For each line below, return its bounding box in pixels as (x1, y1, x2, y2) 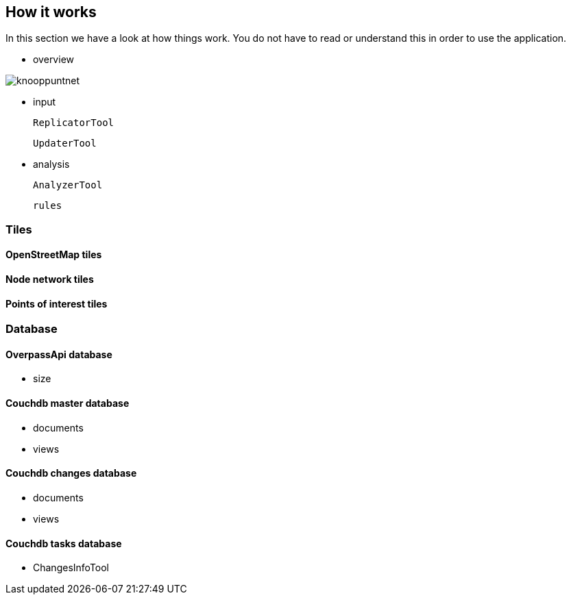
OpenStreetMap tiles (5, 249, 102, 261)
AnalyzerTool (33, 179, 103, 191)
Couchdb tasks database (5, 537, 122, 549)
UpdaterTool (33, 138, 97, 149)
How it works (5, 3, 97, 21)
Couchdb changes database (5, 467, 137, 479)
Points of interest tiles (5, 297, 108, 310)
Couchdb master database (5, 397, 130, 410)
